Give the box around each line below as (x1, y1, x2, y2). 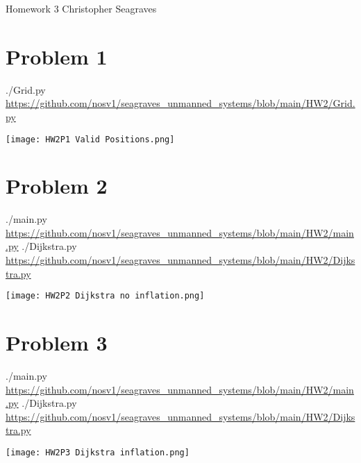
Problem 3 (6, 328, 108, 357)
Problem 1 (6, 42, 108, 70)
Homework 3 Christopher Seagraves (6, 1, 157, 15)
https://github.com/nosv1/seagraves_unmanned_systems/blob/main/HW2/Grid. (6, 96, 355, 110)
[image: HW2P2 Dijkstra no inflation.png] (6, 291, 205, 301)
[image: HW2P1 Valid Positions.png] (6, 134, 175, 144)
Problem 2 (6, 171, 108, 200)
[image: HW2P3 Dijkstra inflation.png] (6, 448, 190, 457)
